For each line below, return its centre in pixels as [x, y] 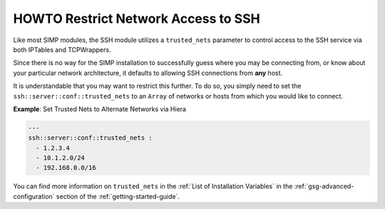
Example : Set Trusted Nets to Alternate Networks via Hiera [100, 109]
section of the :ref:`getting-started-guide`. [118, 196]
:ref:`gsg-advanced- [324, 186]
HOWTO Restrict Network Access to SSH [137, 19]
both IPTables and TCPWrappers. [62, 49]
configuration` [34, 196]
